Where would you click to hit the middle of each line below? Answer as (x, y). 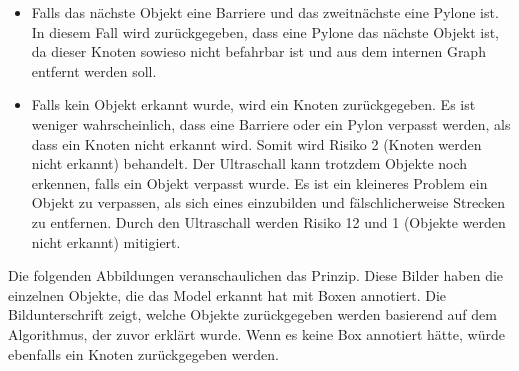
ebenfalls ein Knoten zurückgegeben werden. (143, 353)
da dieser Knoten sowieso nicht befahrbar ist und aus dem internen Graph (258, 51)
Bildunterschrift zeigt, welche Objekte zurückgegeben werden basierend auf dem (252, 314)
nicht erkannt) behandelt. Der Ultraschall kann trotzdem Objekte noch (249, 163)
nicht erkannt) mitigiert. (106, 241)
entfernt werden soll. (94, 70)
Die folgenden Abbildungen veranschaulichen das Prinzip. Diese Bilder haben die (256, 275)
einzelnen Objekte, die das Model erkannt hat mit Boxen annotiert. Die (227, 294)
